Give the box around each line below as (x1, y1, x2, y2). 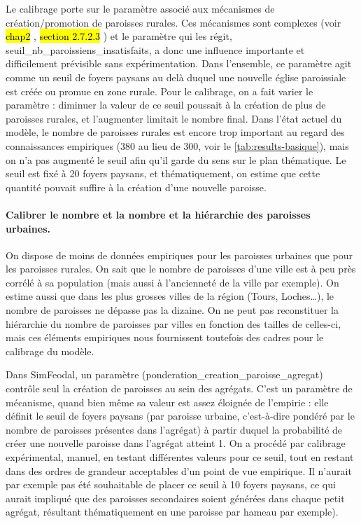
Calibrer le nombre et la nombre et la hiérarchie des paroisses (6, 207, 311, 221)
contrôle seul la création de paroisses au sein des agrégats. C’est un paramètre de (6, 381, 353, 396)
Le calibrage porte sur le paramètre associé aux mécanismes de (6, 1, 275, 15)
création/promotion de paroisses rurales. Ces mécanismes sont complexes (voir (6, 15, 341, 29)
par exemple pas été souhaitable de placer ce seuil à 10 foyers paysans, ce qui (6, 477, 336, 492)
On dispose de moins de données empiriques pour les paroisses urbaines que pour (6, 247, 353, 262)
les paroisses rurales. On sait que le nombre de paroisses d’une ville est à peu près (6, 261, 356, 276)
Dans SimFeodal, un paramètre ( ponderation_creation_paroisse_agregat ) (6, 367, 323, 382)
